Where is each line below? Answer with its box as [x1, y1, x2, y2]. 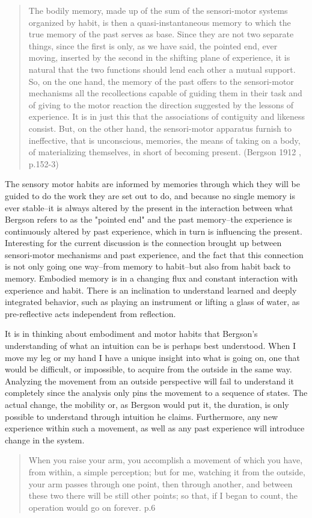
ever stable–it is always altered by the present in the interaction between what [5, 201, 293, 214]
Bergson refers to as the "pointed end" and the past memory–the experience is [5, 213, 292, 226]
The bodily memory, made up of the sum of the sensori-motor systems [28, 4, 288, 16]
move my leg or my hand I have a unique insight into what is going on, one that [5, 351, 300, 363]
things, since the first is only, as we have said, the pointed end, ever [28, 39, 278, 52]
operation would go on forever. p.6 [28, 501, 156, 513]
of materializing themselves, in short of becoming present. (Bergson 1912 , [28, 146, 301, 158]
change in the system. [5, 433, 85, 446]
